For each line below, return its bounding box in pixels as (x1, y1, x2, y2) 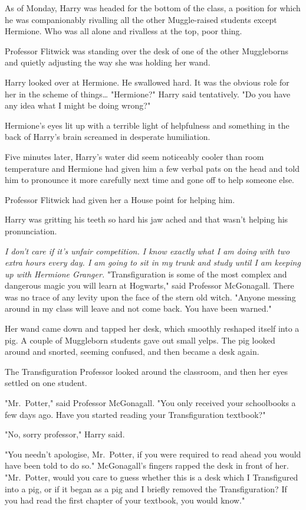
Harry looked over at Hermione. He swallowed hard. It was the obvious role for (5, 76, 289, 88)
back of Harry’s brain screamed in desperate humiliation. (5, 130, 210, 143)
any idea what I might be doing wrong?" (5, 99, 151, 112)
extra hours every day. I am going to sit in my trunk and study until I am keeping (5, 256, 301, 269)
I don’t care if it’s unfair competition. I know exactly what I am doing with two (5, 244, 290, 257)
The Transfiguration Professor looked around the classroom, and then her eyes (5, 365, 288, 377)
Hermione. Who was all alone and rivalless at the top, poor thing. (5, 25, 242, 37)
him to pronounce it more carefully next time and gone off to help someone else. (5, 174, 295, 186)
